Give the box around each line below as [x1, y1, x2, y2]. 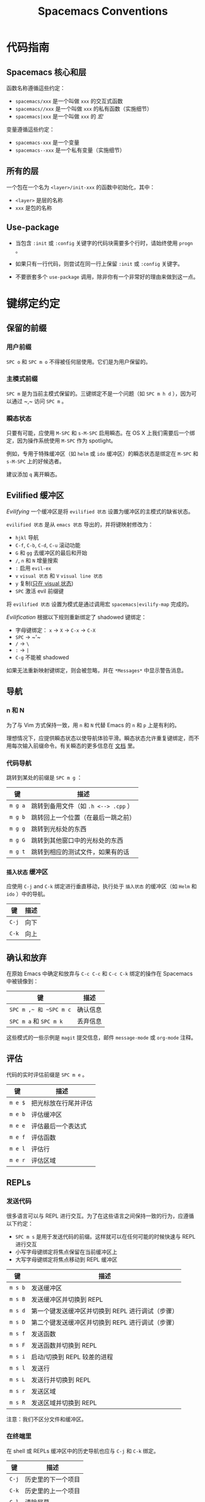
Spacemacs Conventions [37, 4, 168, 18]
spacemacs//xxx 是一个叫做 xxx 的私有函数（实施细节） [15, 105, 153, 112]
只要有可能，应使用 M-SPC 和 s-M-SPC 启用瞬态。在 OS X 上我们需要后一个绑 [6, 429, 195, 437]
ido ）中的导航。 [6, 890, 49, 898]
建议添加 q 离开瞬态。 [6, 470, 61, 478]
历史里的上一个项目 [24, 1487, 81, 1495]
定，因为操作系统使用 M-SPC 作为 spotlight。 [6, 437, 116, 445]
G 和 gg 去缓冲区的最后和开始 [15, 549, 88, 556]
